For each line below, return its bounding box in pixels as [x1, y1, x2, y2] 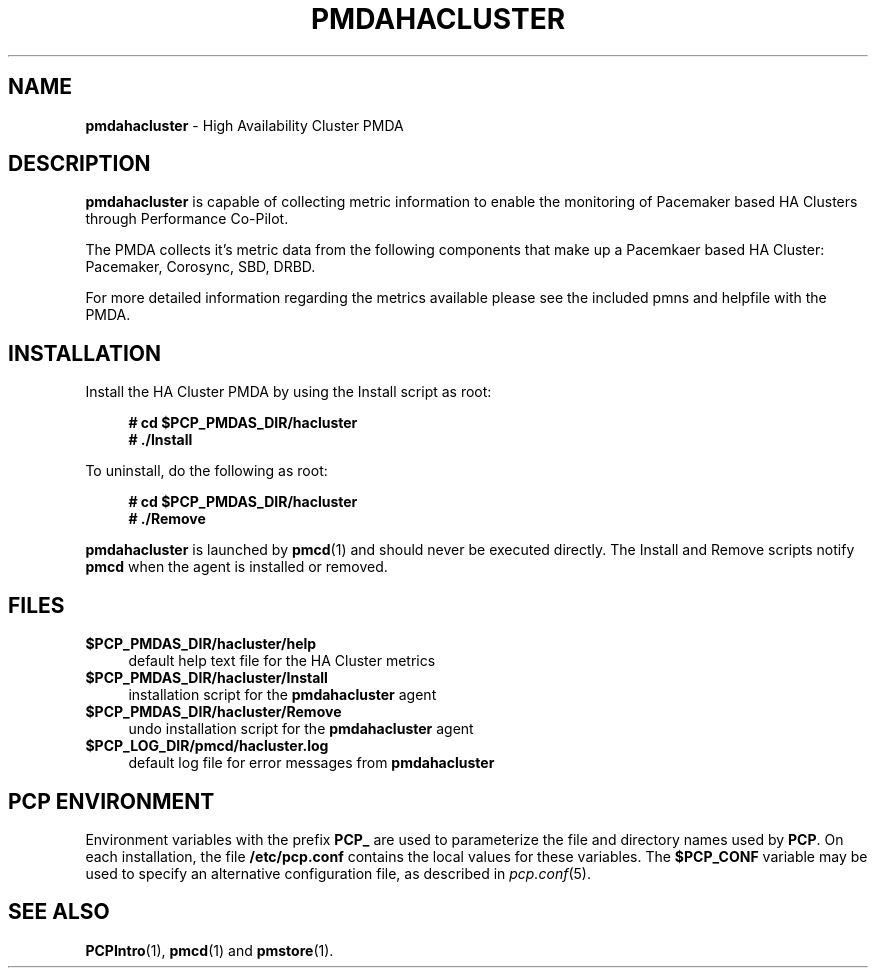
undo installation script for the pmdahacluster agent [128, 720, 474, 738]
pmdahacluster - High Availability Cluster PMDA [85, 116, 404, 134]
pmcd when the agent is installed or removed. [85, 558, 388, 576]
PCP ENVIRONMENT [8, 788, 215, 814]
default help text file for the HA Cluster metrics [128, 652, 436, 670]
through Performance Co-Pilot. [85, 210, 289, 228]
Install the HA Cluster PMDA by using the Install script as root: [85, 383, 492, 401]
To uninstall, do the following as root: [85, 462, 328, 480]
